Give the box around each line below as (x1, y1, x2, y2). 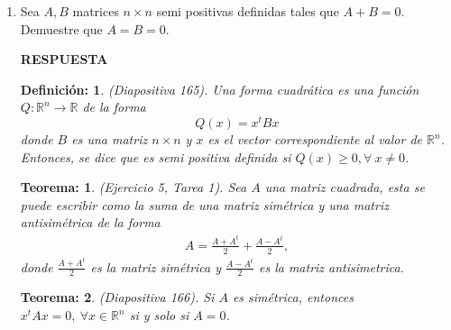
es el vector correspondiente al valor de (207, 130, 423, 149)
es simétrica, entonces (232, 288, 354, 307)
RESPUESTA (20, 50, 108, 69)
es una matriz (71, 130, 148, 149)
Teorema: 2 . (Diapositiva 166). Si (20, 288, 215, 307)
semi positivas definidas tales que (156, 2, 339, 20)
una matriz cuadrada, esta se (264, 178, 425, 197)
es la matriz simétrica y (90, 257, 222, 276)
